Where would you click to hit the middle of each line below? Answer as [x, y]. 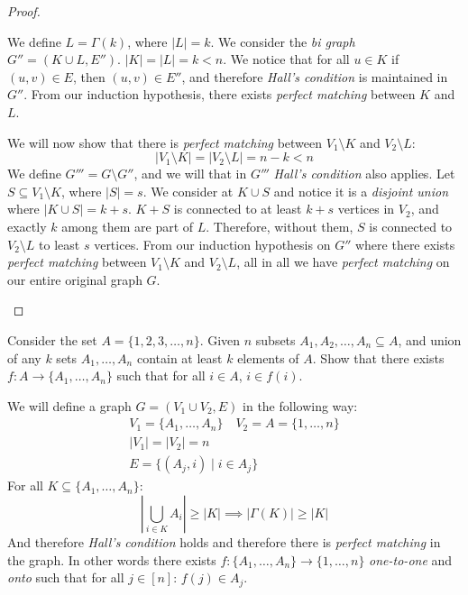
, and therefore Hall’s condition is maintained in [315, 76]
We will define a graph [69, 405]
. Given [220, 339]
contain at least [179, 357]
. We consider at [188, 191]
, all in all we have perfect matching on [343, 262]
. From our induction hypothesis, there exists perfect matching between [220, 94]
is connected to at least [238, 209]
